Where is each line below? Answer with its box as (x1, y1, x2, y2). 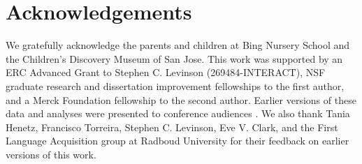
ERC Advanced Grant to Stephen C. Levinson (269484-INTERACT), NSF (6, 65, 326, 80)
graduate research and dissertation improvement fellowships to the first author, (6, 78, 345, 93)
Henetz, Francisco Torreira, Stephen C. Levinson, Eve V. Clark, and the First (6, 119, 338, 134)
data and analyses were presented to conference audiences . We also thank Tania (6, 106, 350, 121)
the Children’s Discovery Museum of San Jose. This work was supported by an (6, 51, 343, 66)
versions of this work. (6, 147, 96, 161)
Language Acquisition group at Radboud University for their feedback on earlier (6, 133, 349, 148)
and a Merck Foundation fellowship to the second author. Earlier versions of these (6, 92, 356, 107)
